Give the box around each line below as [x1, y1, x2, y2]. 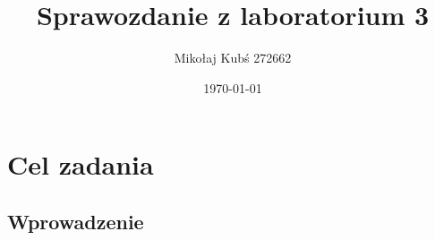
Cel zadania [7, 146, 154, 183]
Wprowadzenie [7, 207, 144, 235]
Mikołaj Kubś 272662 [174, 48, 292, 67]
